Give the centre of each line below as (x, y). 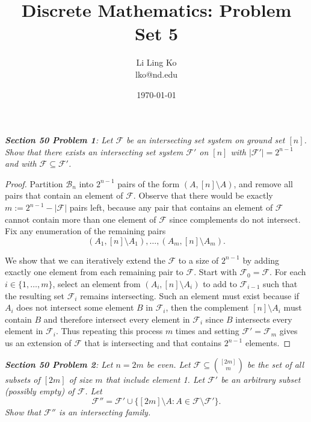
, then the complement (207, 307)
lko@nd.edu (156, 74)
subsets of (23, 379)
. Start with (215, 272)
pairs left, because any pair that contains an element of (171, 207)
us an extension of (38, 343)
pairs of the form (149, 183)
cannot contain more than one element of (81, 219)
